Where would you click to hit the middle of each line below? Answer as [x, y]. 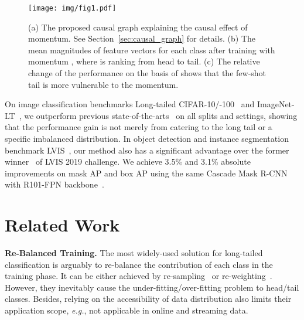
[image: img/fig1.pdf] [72, 8]
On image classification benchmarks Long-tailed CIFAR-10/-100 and [130, 104]
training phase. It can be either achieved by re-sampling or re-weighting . [139, 276]
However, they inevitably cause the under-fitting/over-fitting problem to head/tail [152, 287]
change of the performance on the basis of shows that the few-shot [147, 73]
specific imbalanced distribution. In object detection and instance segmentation [147, 138]
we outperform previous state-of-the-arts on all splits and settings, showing [161, 115]
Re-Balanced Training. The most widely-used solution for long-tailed [134, 253]
